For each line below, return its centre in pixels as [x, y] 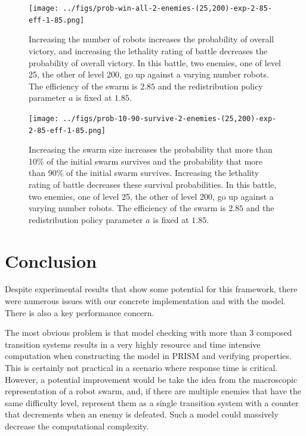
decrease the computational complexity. [77, 426]
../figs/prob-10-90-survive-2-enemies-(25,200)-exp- [170, 118]
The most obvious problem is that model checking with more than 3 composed [149, 333]
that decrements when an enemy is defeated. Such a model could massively [142, 414]
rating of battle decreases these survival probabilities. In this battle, [153, 184]
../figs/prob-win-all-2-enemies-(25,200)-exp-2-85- [168, 8]
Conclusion [51, 260]
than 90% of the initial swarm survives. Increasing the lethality [144, 173]
